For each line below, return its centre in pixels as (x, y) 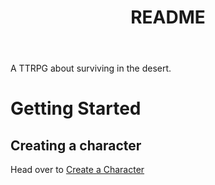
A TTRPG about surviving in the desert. (91, 68)
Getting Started (76, 108)
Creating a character (76, 145)
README (168, 17)
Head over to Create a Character (77, 170)
